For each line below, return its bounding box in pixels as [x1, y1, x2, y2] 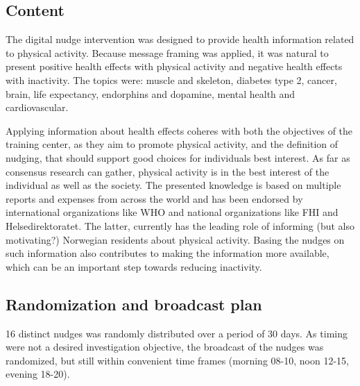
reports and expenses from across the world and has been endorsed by [6, 191, 303, 205]
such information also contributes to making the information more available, [6, 246, 329, 260]
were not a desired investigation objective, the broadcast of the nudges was [6, 339, 324, 354]
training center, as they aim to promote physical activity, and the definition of [6, 137, 338, 151]
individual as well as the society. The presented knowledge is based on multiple [6, 178, 341, 192]
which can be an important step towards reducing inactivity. [6, 259, 262, 274]
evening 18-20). [6, 367, 70, 381]
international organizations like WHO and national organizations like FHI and [6, 205, 338, 219]
